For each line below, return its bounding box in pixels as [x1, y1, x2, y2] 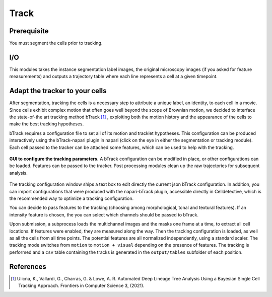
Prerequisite [9, 27, 49, 35]
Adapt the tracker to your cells [9, 87, 107, 95]
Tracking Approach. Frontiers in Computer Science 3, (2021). [18, 282, 145, 288]
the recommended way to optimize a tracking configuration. [9, 195, 133, 201]
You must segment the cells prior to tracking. [9, 40, 103, 46]
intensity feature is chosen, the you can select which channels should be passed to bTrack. [9, 211, 199, 217]
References [9, 262, 46, 271]
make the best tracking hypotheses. [9, 121, 84, 127]
